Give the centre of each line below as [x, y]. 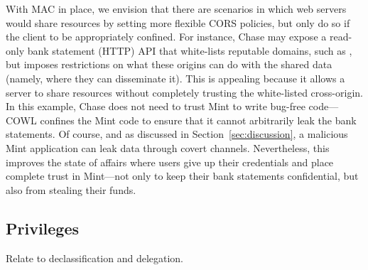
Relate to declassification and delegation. [95, 258]
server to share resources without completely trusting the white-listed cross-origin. [184, 92]
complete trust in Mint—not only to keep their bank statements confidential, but [182, 176]
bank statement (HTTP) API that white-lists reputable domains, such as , [190, 50]
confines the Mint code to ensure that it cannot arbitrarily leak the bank [198, 120]
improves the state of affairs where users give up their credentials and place [170, 162]
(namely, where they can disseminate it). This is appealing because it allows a [175, 78]
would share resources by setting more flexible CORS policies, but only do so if [178, 22]
